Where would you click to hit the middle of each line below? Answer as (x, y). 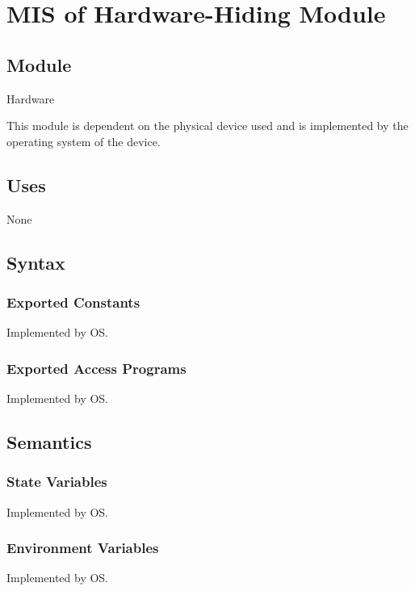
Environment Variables (83, 548)
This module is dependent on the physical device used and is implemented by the (207, 126)
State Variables (57, 482)
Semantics (49, 441)
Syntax (36, 262)
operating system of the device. (84, 141)
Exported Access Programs (96, 368)
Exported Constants (73, 302)
